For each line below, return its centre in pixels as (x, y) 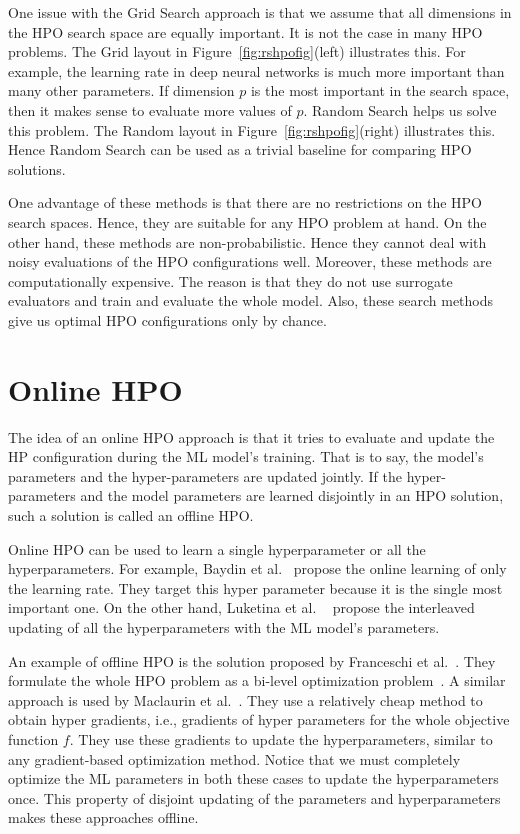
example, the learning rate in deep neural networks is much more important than (256, 70)
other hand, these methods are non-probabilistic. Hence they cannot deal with (247, 241)
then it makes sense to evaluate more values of (150, 109)
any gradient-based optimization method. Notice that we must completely (234, 758)
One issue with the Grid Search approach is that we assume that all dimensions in (260, 12)
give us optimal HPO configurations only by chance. (167, 319)
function (33, 738)
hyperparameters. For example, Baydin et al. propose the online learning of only (257, 568)
